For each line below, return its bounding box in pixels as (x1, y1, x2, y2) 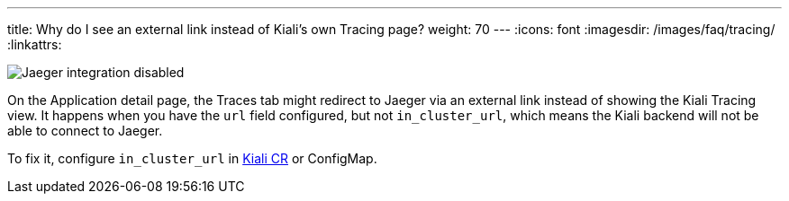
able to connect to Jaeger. (7, 123, 163, 138)
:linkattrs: (7, 37, 62, 52)
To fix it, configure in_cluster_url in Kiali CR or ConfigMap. (7, 151, 377, 166)
